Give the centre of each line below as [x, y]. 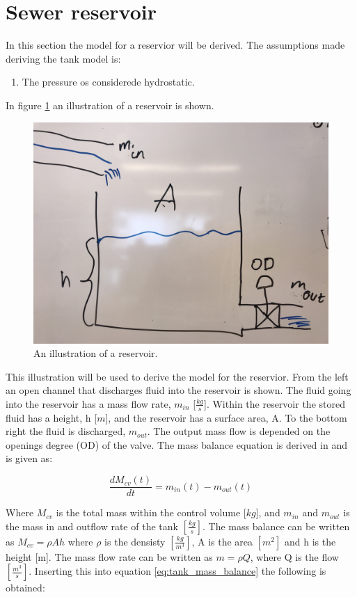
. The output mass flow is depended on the [239, 431]
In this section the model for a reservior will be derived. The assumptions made [175, 45]
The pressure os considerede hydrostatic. [108, 82]
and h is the [310, 541]
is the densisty [135, 541]
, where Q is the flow [294, 556]
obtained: [25, 588]
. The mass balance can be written [276, 526]
